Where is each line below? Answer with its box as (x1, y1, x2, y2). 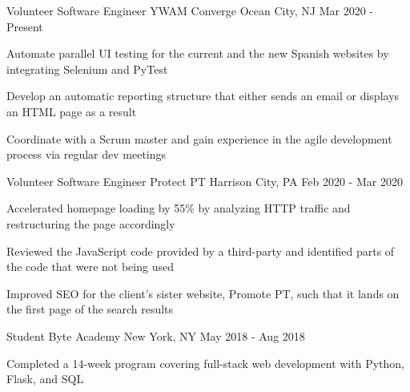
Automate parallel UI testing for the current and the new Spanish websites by (6, 45, 389, 62)
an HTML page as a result (6, 103, 137, 119)
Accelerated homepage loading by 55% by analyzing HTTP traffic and (6, 200, 351, 216)
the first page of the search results (6, 301, 174, 317)
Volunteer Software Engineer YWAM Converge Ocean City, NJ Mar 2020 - (6, 2, 373, 18)
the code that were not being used (6, 258, 174, 275)
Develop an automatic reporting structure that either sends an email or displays (6, 87, 400, 104)
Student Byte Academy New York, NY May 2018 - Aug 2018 (6, 327, 305, 344)
